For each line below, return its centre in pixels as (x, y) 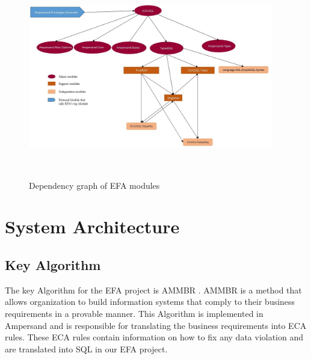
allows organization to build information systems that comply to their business (150, 302)
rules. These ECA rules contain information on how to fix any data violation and (154, 337)
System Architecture (92, 226)
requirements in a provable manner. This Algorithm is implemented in (134, 313)
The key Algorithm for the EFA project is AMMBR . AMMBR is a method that (153, 290)
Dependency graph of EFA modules (94, 185)
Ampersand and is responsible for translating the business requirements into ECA (156, 325)
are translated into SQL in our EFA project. (86, 348)
